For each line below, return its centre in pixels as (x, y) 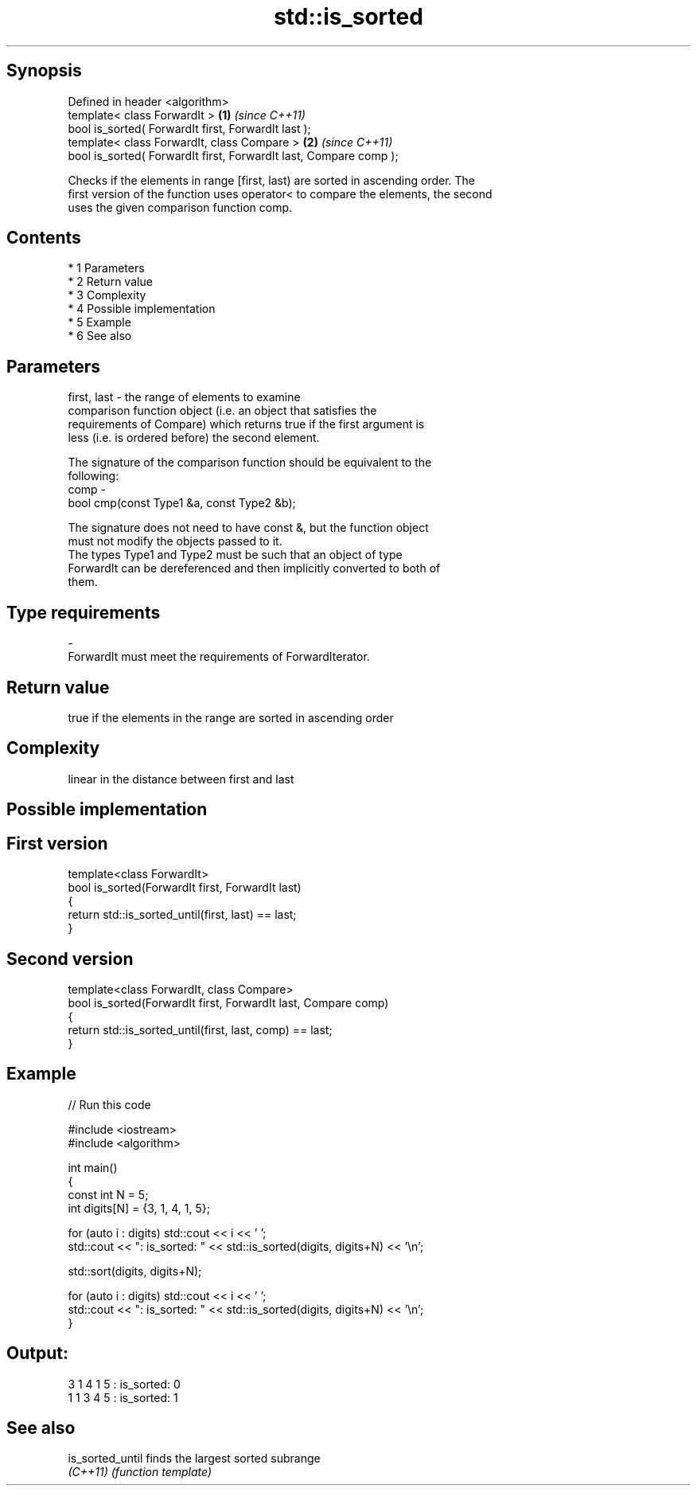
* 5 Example (99, 322)
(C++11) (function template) (140, 1472)
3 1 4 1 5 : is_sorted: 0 (124, 1384)
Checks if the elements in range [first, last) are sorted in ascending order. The (271, 180)
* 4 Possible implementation (142, 309)
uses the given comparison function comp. (180, 207)
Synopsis (44, 71)
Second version (70, 959)
